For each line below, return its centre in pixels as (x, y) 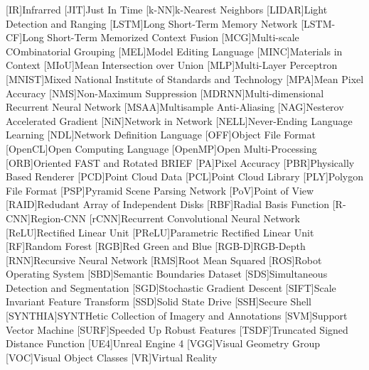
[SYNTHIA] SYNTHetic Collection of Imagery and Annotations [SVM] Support (177, 316)
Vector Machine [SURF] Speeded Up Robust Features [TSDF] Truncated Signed (177, 329)
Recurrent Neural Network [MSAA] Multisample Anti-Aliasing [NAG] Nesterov (175, 107)
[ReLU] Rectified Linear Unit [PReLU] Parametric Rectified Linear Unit (160, 232)
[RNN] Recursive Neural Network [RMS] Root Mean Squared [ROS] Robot (164, 260)
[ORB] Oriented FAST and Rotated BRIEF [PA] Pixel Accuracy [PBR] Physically (180, 162)
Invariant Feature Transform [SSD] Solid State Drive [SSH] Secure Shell (159, 301)
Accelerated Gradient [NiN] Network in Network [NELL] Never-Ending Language (179, 120)
